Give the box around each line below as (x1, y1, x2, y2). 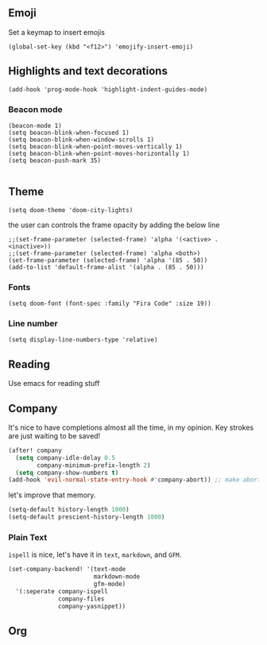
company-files (58, 595, 105, 603)
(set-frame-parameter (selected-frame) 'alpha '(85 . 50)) (8, 256, 208, 265)
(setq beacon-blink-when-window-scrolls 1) (8, 135, 155, 144)
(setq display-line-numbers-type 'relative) (8, 336, 158, 344)
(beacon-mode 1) (8, 122, 62, 129)
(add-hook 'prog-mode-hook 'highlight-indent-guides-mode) (8, 85, 208, 94)
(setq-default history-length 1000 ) (8, 506, 130, 514)
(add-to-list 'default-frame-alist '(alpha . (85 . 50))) (8, 263, 204, 271)
